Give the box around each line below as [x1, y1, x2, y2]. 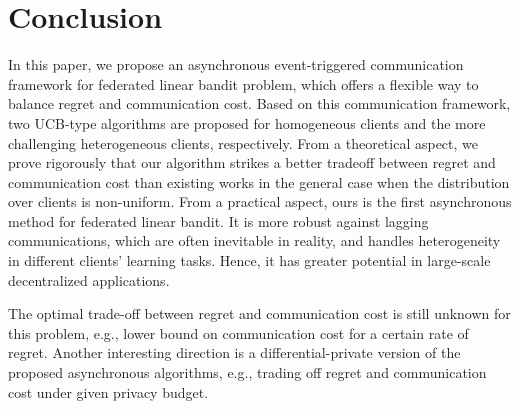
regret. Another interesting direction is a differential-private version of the [8, 342, 461, 363]
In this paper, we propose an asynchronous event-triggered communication [8, 54, 464, 75]
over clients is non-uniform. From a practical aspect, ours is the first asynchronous [8, 191, 512, 212]
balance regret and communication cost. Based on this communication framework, [8, 93, 511, 114]
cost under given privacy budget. [8, 381, 209, 402]
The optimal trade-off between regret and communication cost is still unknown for [8, 303, 511, 324]
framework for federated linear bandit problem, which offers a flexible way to [8, 73, 479, 94]
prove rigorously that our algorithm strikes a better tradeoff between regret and [8, 152, 496, 173]
